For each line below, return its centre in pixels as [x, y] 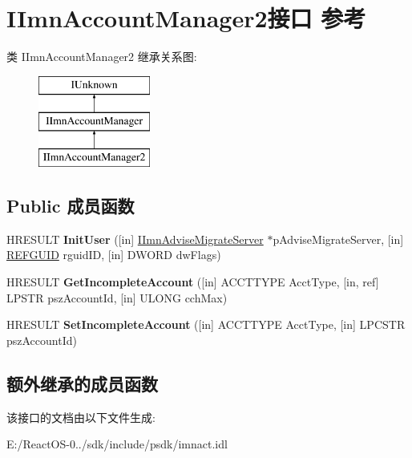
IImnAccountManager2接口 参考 [186, 18]
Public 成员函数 [71, 206]
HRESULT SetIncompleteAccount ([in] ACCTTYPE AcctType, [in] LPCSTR [206, 324]
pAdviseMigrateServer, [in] [338, 239]
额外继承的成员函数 [82, 383]
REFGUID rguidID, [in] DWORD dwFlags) [114, 255]
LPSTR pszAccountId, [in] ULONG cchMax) [117, 297]
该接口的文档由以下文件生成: [81, 417]
